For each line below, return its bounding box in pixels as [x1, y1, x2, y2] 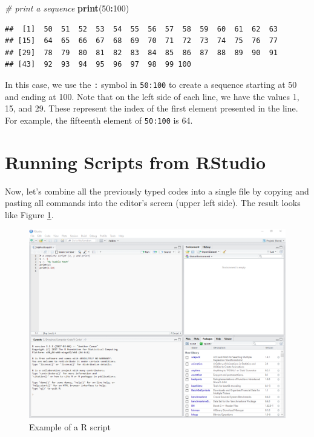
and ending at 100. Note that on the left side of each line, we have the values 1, [5, 90, 299, 102]
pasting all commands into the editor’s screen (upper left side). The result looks [5, 196, 301, 209]
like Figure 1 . [5, 208, 54, 221]
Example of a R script [29, 420, 111, 433]
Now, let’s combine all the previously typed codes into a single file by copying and [5, 184, 309, 197]
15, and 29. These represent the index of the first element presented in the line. [5, 102, 298, 115]
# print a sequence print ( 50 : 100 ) [5, 2, 129, 14]
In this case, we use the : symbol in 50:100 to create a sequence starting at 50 [5, 78, 297, 90]
